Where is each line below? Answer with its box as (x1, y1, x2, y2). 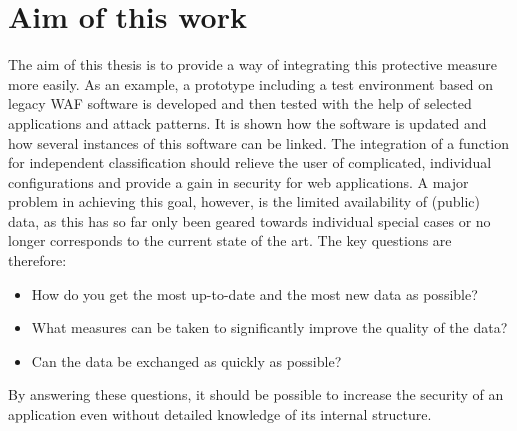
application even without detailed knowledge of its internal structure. (8, 404, 432, 425)
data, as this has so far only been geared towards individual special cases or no (8, 210, 491, 231)
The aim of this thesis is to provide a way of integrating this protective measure (8, 54, 498, 75)
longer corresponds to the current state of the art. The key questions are (8, 230, 452, 251)
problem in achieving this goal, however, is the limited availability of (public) (8, 191, 480, 212)
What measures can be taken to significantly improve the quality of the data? (31, 317, 508, 338)
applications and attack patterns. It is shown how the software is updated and (8, 112, 487, 133)
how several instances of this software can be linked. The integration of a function (8, 132, 509, 153)
